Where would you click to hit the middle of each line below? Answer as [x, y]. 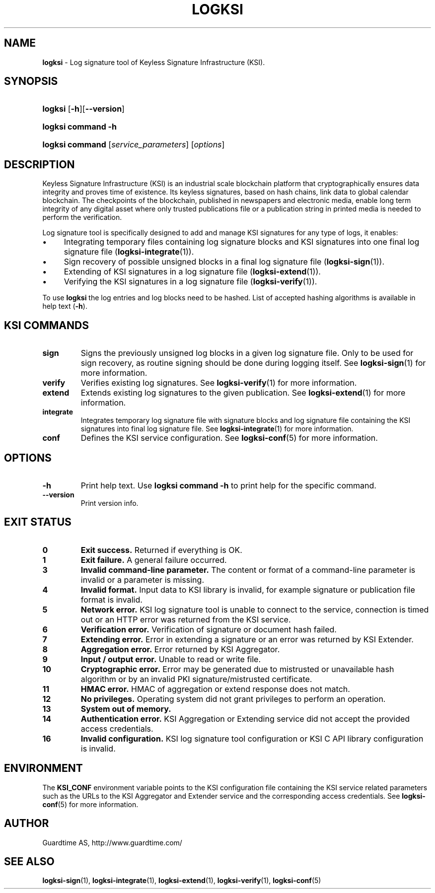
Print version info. [109, 503]
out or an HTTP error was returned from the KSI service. [186, 619]
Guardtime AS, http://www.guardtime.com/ [112, 842]
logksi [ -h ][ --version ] [83, 109]
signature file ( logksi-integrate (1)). [129, 252]
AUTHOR [27, 824]
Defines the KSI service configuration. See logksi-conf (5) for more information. [229, 438]
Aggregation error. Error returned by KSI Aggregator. [180, 649]
